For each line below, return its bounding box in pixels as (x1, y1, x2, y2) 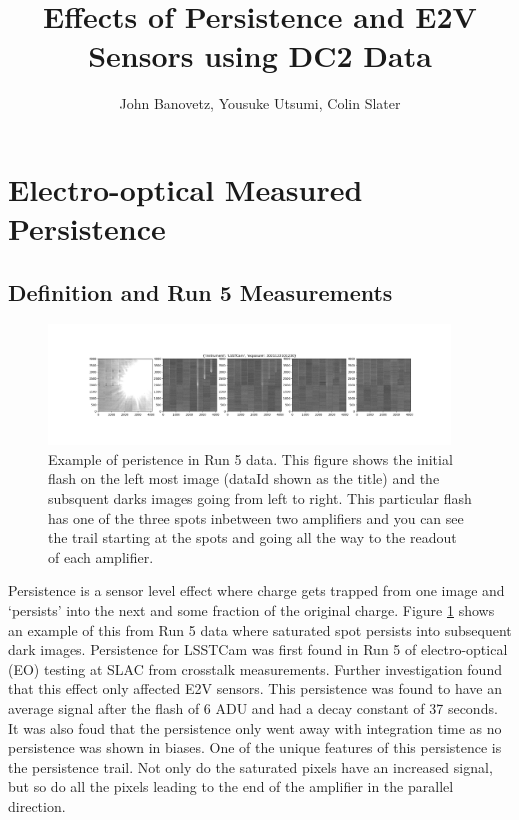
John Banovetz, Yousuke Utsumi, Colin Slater (119, 93, 401, 114)
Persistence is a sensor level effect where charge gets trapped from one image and (8, 580, 505, 601)
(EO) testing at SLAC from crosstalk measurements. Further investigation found (8, 658, 502, 679)
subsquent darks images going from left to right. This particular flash (48, 488, 472, 509)
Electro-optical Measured (8, 168, 363, 209)
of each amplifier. (48, 546, 154, 567)
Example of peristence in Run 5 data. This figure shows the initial (48, 448, 453, 469)
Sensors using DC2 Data (88, 35, 432, 76)
